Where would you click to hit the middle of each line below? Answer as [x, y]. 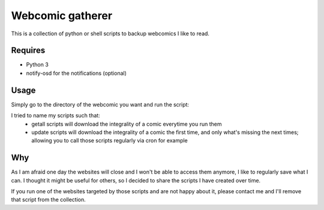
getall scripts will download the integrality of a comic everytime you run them [127, 124]
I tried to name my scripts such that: [55, 115]
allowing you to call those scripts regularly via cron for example [110, 141]
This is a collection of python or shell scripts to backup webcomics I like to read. [110, 34]
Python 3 [37, 65]
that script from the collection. [49, 200]
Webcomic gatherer [62, 16]
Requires [28, 51]
